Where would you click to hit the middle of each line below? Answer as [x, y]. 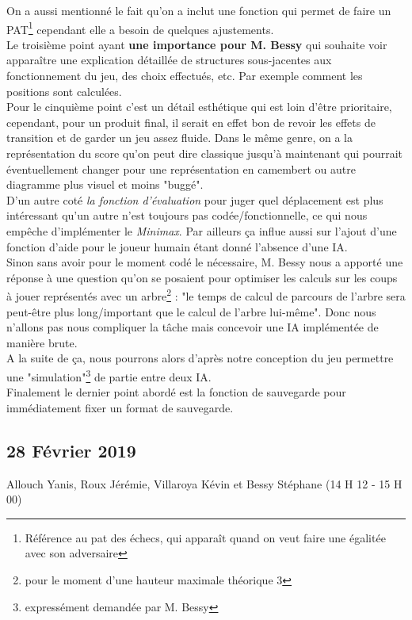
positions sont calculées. [64, 91]
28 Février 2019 [71, 450]
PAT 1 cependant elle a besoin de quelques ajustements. [140, 28]
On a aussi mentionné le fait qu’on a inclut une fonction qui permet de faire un [199, 10]
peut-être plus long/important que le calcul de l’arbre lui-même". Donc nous [191, 311]
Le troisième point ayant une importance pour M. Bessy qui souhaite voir [197, 44]
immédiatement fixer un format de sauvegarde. [120, 407]
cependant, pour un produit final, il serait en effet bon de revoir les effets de [191, 122]
